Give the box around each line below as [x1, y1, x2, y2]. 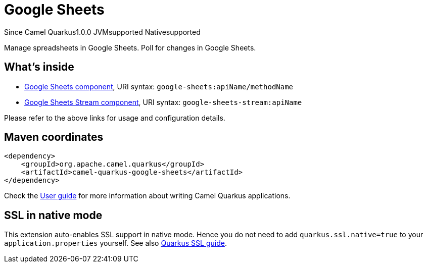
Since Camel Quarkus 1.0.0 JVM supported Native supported [4, 27, 201, 36]
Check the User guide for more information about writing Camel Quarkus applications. [4, 191, 291, 200]
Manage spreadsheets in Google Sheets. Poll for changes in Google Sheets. [4, 43, 256, 52]
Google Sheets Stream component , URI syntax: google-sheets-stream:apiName [24, 97, 302, 106]
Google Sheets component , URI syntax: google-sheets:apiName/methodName [24, 82, 294, 91]
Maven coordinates [4, 131, 104, 144]
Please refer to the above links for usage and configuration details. [4, 113, 225, 122]
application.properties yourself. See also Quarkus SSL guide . [4, 239, 227, 248]
